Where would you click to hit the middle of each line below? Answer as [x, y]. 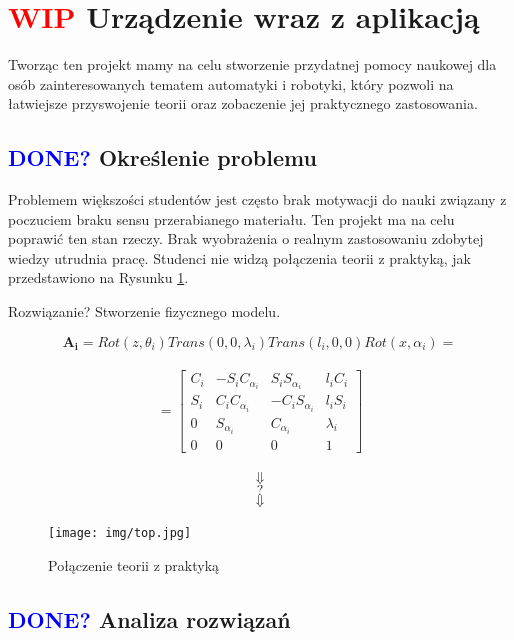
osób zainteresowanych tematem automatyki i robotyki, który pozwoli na [231, 83]
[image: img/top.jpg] [120, 533]
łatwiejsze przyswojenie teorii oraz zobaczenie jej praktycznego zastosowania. [243, 103]
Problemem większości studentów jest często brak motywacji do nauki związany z [257, 199]
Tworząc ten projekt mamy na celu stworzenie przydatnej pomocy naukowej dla [252, 64]
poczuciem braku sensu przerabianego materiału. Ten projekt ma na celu [231, 218]
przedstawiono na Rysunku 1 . [98, 277]
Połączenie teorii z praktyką [134, 564]
